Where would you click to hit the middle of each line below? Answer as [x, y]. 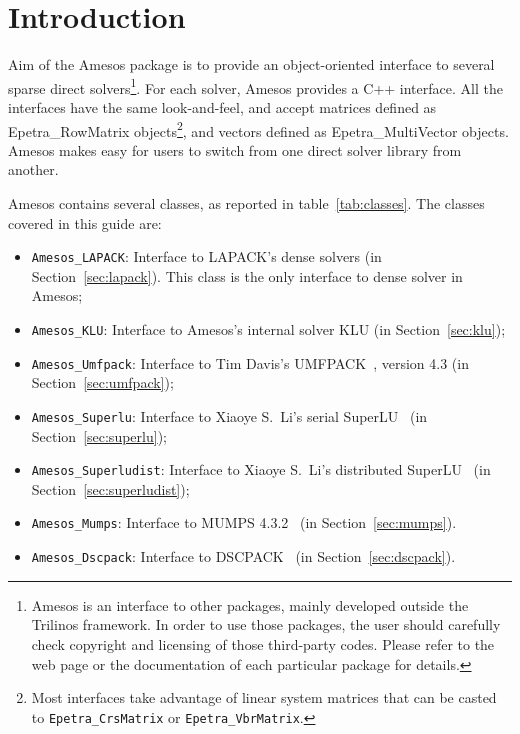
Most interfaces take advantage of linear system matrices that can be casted [264, 697]
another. [33, 169]
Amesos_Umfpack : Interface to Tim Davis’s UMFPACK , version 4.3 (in [250, 362]
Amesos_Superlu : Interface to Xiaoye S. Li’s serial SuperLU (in [229, 415]
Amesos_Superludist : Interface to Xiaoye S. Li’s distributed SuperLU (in [261, 469]
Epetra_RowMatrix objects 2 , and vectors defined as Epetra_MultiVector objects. [258, 129]
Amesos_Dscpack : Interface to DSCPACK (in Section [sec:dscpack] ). [243, 556]
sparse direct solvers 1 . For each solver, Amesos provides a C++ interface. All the [255, 86]
